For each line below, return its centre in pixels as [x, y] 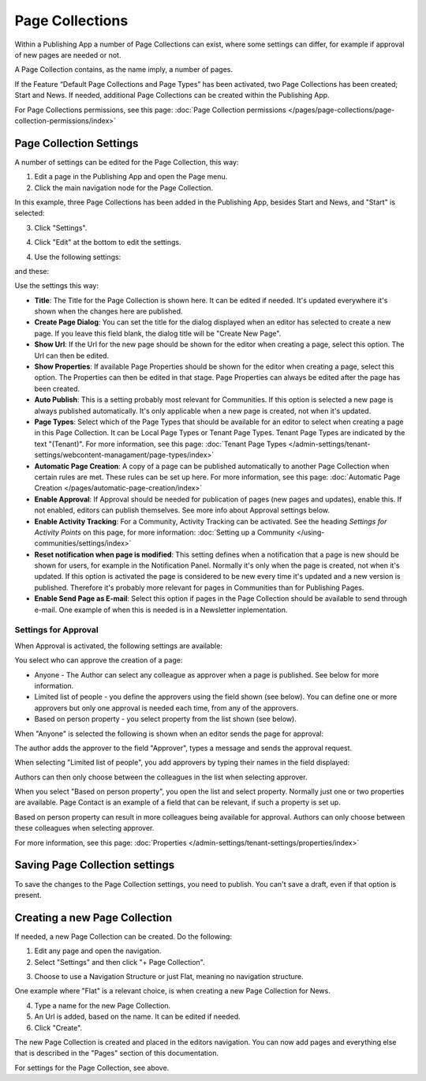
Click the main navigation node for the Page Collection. [123, 188]
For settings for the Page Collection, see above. [92, 1068]
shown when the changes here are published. [108, 311]
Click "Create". [58, 1027]
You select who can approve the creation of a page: [99, 660]
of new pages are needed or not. [68, 54]
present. [28, 895]
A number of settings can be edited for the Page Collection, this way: [127, 162]
